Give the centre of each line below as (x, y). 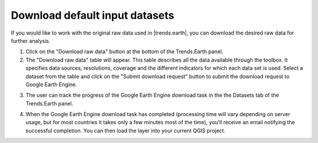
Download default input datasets (92, 15)
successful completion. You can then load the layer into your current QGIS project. (126, 130)
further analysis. (31, 40)
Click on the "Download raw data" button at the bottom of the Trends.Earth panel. (125, 52)
